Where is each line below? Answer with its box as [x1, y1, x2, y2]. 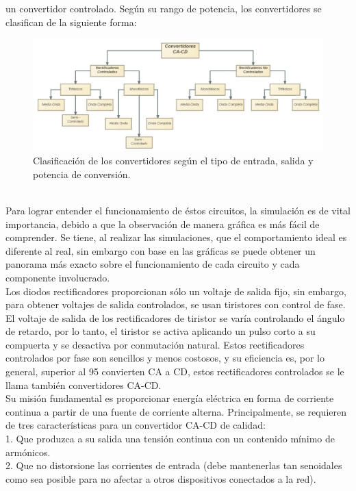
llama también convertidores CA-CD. [5, 377, 162, 392]
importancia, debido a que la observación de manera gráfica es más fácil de [5, 216, 320, 231]
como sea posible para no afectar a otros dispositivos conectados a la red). [5, 471, 316, 486]
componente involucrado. [5, 270, 110, 284]
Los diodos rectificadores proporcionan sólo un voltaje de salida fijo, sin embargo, [5, 284, 346, 298]
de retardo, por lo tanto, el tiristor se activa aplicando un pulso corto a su [5, 324, 316, 338]
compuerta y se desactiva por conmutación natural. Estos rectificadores [5, 337, 305, 351]
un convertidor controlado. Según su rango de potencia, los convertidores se [5, 1, 322, 15]
